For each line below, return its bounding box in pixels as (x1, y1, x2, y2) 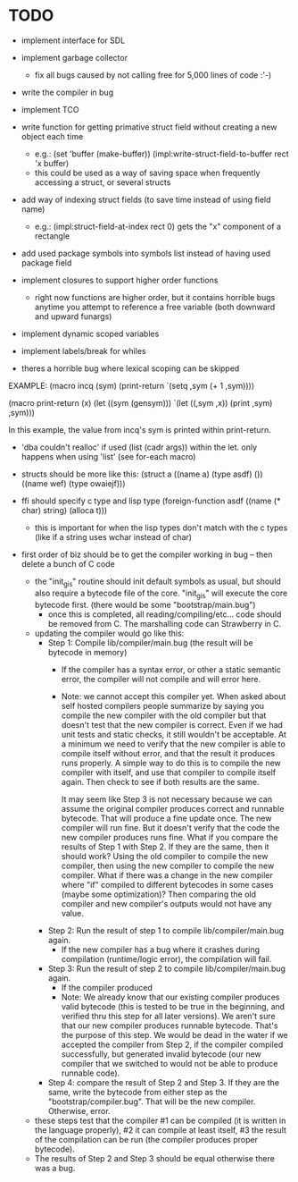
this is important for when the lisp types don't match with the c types (34, 522, 288, 533)
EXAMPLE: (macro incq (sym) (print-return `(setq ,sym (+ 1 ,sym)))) (8, 380, 255, 391)
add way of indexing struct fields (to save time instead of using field (21, 194, 271, 205)
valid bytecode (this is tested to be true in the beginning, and (61, 1000, 286, 1011)
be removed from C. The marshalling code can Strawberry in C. (47, 618, 282, 629)
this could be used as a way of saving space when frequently (34, 167, 261, 178)
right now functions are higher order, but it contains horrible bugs (34, 291, 276, 302)
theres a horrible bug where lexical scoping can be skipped (21, 363, 240, 374)
